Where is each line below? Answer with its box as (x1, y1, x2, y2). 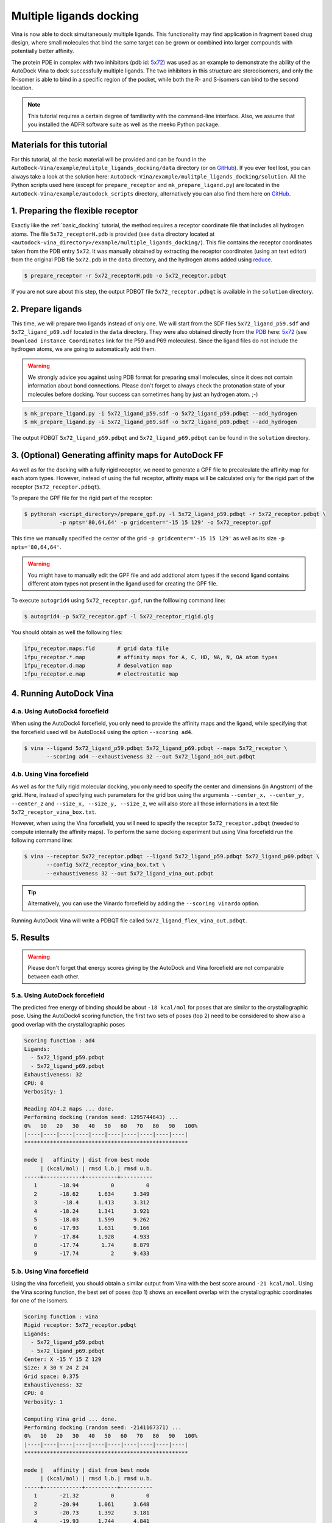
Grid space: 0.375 (24, 1373, 79, 1380)
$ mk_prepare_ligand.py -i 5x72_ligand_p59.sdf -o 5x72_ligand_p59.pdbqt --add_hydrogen (24, 410, 298, 417)
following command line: (11, 836, 73, 844)
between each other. (27, 972, 80, 980)
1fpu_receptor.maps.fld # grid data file (24, 645, 169, 652)
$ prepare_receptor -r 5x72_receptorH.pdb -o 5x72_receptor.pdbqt (24, 272, 227, 279)
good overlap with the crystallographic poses (11, 1020, 125, 1028)
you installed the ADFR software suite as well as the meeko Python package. (27, 121, 220, 128)
